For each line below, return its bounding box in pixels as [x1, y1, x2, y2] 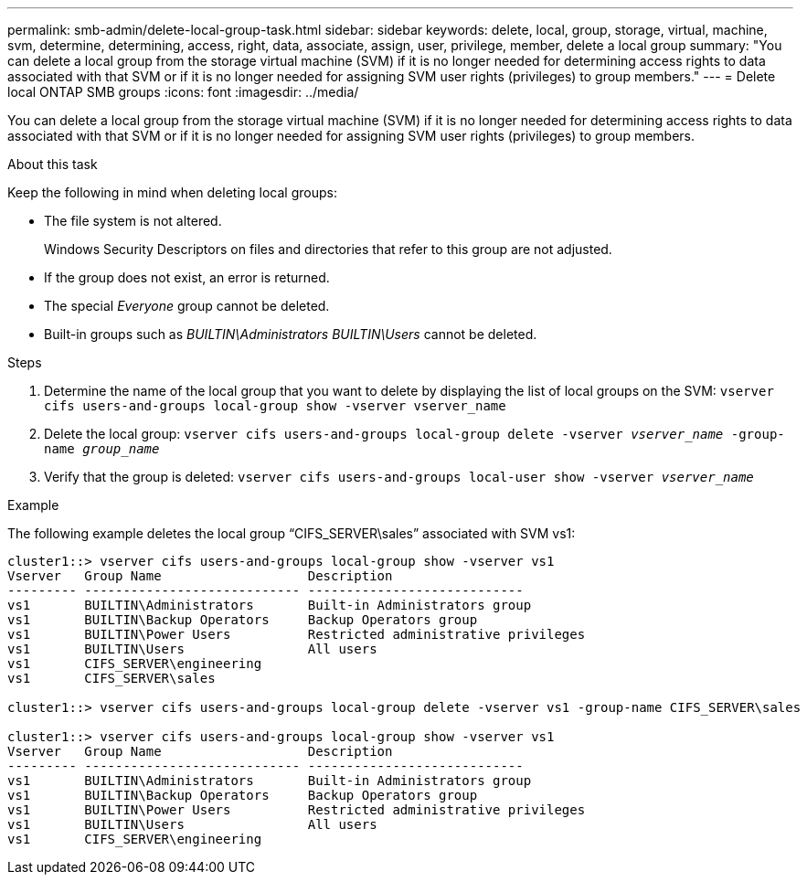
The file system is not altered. [44, 213, 222, 228]
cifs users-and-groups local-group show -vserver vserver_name [44, 398, 506, 413]
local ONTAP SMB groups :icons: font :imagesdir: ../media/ [7, 84, 359, 100]
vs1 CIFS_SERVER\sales [7, 671, 216, 685]
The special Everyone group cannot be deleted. [44, 298, 330, 313]
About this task [7, 156, 98, 172]
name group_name [44, 441, 160, 456]
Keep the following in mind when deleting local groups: [7, 185, 337, 200]
